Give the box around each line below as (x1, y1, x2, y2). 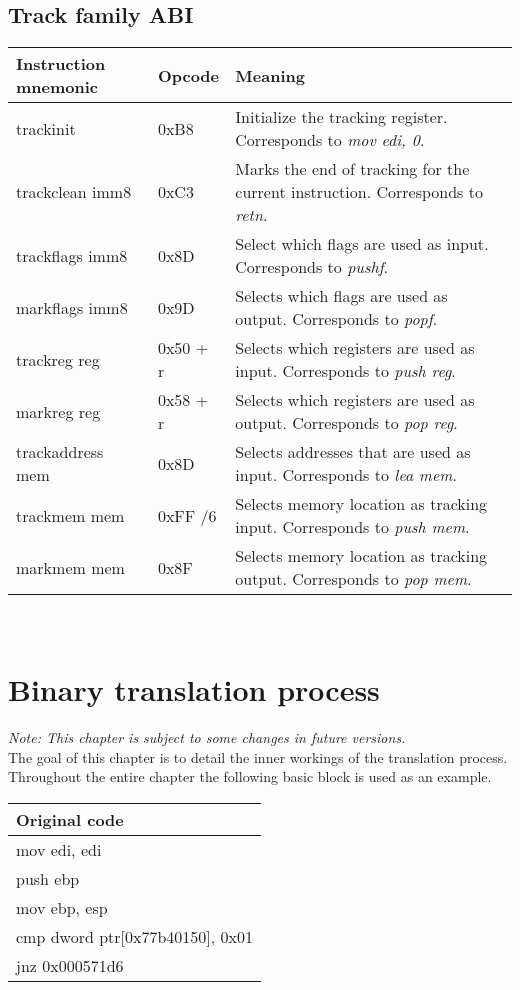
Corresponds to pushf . (235, 255, 388, 279)
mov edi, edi (16, 837, 102, 861)
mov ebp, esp (16, 895, 108, 919)
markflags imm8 (16, 295, 128, 319)
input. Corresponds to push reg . (235, 359, 456, 383)
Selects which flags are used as (235, 284, 448, 308)
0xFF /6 (157, 503, 217, 527)
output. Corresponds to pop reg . (235, 411, 458, 435)
